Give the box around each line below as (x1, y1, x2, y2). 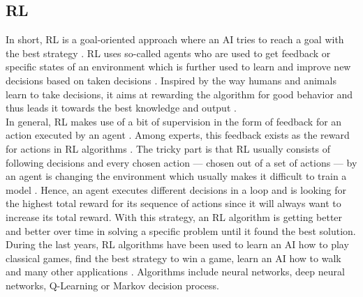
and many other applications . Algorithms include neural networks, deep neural (6, 264, 345, 279)
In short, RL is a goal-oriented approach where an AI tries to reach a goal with (6, 32, 344, 47)
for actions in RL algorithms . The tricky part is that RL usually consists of (6, 141, 331, 155)
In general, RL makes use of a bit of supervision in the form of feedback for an (6, 114, 342, 128)
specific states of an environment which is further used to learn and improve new (6, 59, 351, 74)
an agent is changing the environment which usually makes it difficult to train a (6, 169, 347, 183)
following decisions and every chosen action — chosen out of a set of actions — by (6, 155, 357, 169)
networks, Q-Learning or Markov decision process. (6, 277, 219, 292)
